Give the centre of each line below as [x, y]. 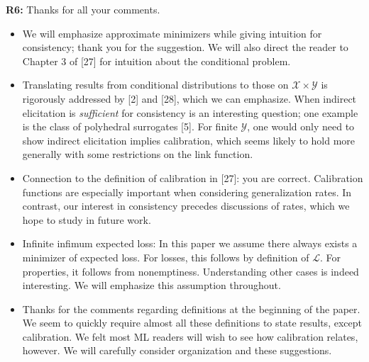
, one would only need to [301, 126]
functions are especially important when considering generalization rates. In [187, 192]
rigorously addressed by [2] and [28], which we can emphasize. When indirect [189, 98]
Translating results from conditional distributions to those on [155, 85]
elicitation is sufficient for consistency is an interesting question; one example [190, 112]
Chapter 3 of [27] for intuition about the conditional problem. [156, 61]
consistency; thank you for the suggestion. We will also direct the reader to [185, 47]
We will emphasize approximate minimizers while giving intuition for [172, 33]
